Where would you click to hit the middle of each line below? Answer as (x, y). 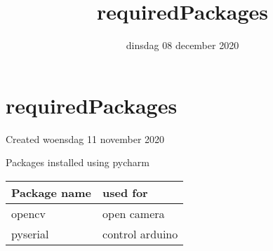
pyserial (30, 233)
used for (125, 192)
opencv (28, 213)
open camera (134, 213)
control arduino (140, 233)
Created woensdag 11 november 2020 (85, 138)
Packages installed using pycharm (78, 162)
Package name (52, 192)
